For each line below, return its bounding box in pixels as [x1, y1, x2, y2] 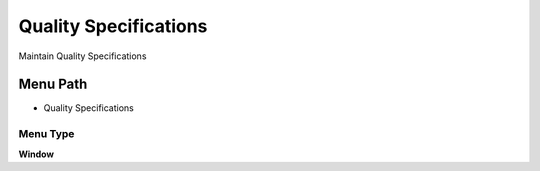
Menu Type [18, 127, 75, 141]
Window [18, 148, 55, 160]
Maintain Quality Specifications [18, 50, 147, 62]
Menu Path [18, 76, 88, 93]
